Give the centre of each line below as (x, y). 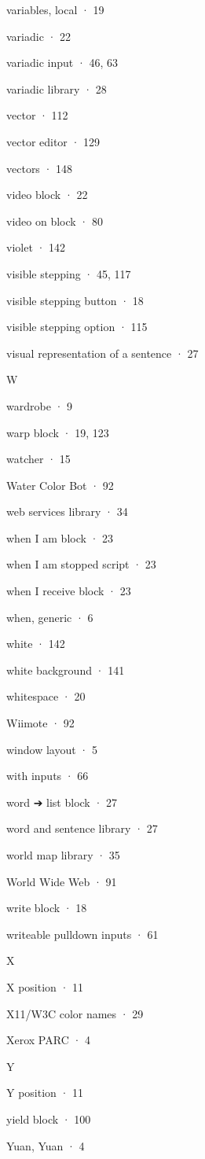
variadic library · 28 (57, 88)
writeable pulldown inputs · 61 (82, 934)
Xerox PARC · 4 (48, 1040)
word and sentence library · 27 (82, 828)
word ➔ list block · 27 (62, 802)
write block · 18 (47, 908)
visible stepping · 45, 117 (69, 273)
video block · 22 (47, 195)
